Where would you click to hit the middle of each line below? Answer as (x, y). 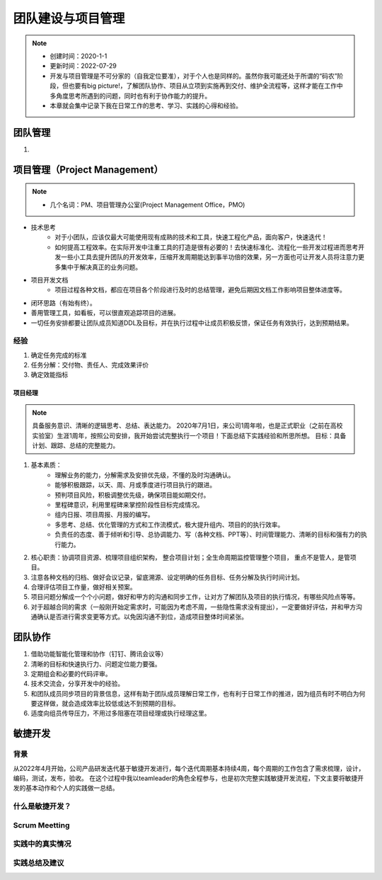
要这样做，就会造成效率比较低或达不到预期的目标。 (105, 704)
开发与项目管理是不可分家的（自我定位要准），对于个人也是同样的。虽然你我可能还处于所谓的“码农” (193, 76)
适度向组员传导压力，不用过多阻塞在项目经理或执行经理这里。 (121, 713)
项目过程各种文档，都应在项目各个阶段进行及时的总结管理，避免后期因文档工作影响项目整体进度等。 (200, 290)
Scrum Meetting (41, 825)
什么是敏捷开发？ (42, 806)
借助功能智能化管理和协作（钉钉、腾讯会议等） (99, 654)
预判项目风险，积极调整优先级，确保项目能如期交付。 (132, 495)
